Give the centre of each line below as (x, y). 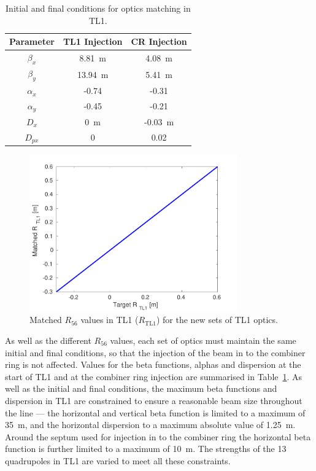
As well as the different (48, 340)
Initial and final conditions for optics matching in (98, 8)
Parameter (32, 41)
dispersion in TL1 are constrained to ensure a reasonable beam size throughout (154, 400)
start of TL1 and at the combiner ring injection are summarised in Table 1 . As (154, 376)
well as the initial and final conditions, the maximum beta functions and (141, 388)
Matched (46, 320)
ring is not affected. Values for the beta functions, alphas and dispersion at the (153, 364)
